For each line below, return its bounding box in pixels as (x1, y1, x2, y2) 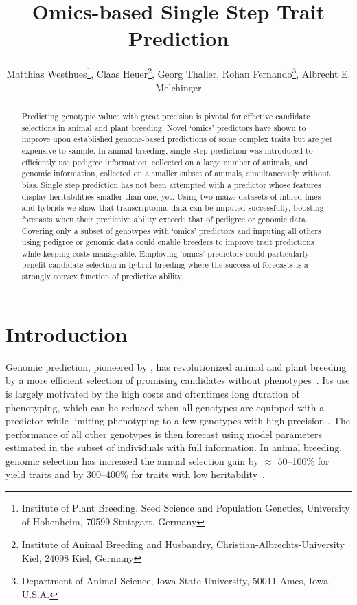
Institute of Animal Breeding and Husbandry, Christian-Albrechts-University (21, 537, 345, 551)
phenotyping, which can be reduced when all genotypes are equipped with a (5, 400, 325, 414)
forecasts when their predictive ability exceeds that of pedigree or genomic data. (21, 213, 308, 225)
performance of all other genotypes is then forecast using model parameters (5, 426, 323, 441)
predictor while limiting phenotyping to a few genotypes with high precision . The (5, 413, 350, 428)
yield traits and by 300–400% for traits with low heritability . (5, 467, 265, 481)
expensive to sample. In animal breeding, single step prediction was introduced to (21, 144, 313, 156)
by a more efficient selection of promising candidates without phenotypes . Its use (5, 373, 350, 387)
